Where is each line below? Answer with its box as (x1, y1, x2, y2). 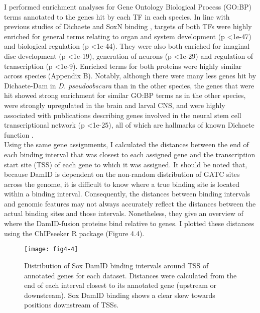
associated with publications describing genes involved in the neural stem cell (4, 110, 241, 120)
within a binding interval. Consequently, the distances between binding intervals (4, 188, 250, 199)
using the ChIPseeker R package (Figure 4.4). (4, 228, 145, 238)
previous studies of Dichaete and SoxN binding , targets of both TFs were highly (4, 21, 252, 32)
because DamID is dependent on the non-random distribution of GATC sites (4, 169, 240, 179)
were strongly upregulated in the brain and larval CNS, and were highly (4, 99, 225, 110)
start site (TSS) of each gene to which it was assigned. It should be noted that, (4, 159, 247, 169)
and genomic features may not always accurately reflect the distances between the (4, 198, 256, 208)
